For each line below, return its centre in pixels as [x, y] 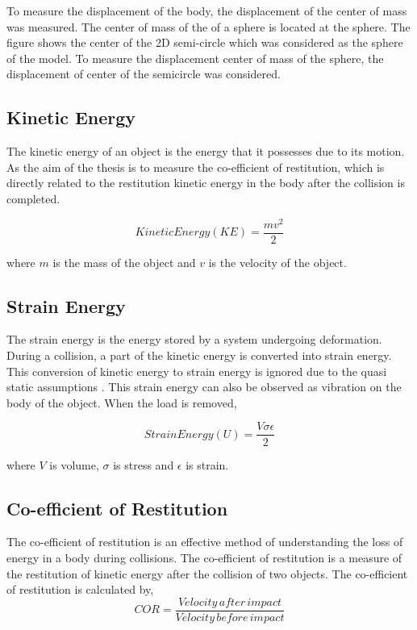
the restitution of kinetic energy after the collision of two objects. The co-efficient [207, 573]
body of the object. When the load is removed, [122, 402]
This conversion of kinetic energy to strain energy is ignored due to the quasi [197, 371]
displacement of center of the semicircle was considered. [144, 74]
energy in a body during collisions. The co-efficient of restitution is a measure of [204, 557]
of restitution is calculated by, [80, 589]
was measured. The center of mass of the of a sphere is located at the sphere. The [208, 26]
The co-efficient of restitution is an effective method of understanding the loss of [205, 542]
